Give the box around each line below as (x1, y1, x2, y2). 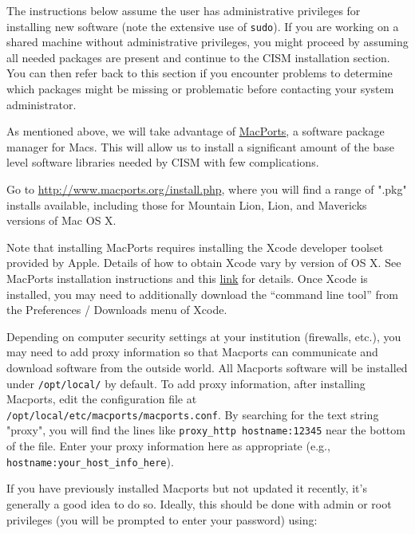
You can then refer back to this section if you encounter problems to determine (6, 65, 393, 81)
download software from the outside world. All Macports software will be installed (6, 359, 408, 375)
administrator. (6, 96, 77, 112)
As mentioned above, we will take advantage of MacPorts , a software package (6, 123, 385, 139)
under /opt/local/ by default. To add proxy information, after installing (6, 375, 366, 391)
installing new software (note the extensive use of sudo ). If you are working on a (6, 18, 399, 34)
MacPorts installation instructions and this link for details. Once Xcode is (6, 269, 368, 286)
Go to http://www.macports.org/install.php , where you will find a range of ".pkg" (6, 181, 407, 197)
